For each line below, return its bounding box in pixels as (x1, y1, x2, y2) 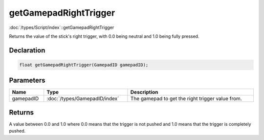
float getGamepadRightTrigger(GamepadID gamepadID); (19, 62, 149, 68)
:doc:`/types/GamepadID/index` (46, 95, 119, 102)
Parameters (9, 76, 45, 85)
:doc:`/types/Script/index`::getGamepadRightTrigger (9, 24, 114, 30)
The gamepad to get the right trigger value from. (130, 95, 242, 102)
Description (130, 89, 158, 95)
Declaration (9, 46, 45, 54)
